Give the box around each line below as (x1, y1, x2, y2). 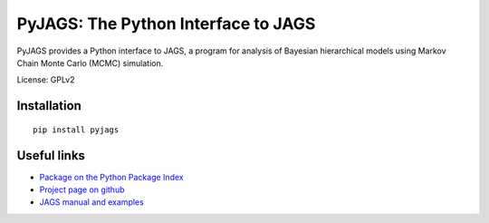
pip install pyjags (33, 124, 120, 135)
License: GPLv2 (16, 74, 76, 85)
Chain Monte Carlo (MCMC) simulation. (16, 57, 164, 68)
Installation (16, 98, 81, 113)
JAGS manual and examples (39, 197, 144, 208)
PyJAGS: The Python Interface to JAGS (16, 14, 316, 34)
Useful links (16, 148, 86, 163)
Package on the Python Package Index (39, 171, 185, 182)
